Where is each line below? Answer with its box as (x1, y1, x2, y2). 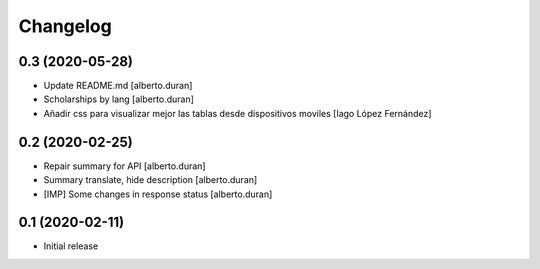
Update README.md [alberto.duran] (43, 80, 193, 92)
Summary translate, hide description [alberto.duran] (43, 174, 258, 186)
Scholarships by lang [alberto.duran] (43, 93, 195, 105)
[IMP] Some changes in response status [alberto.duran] (43, 188, 273, 200)
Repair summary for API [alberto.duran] (43, 160, 206, 172)
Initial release (43, 240, 99, 252)
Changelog (18, 15, 112, 37)
